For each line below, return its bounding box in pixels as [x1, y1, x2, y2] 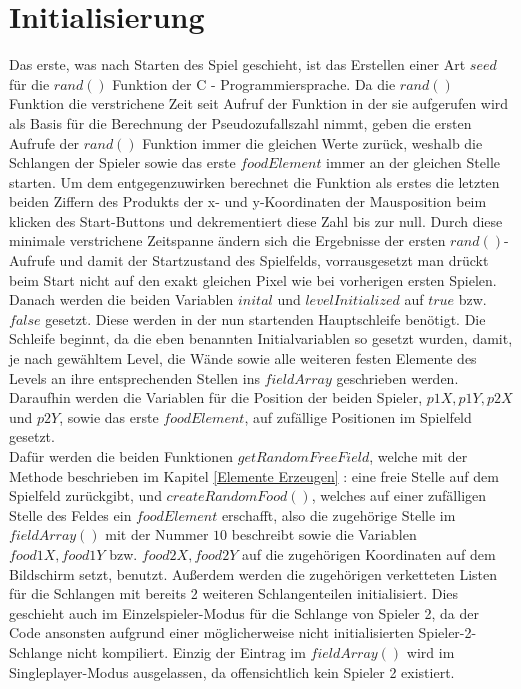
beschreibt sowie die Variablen [231, 524, 417, 545]
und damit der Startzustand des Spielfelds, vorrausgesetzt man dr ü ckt [59, 250, 489, 271]
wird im [406, 641, 455, 662]
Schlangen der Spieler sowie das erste [9, 152, 236, 173]
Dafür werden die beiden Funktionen [9, 446, 234, 466]
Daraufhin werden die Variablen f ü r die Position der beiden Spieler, [9, 387, 423, 408]
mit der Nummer [105, 524, 209, 545]
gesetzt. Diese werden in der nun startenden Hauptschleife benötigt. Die [45, 308, 486, 329]
